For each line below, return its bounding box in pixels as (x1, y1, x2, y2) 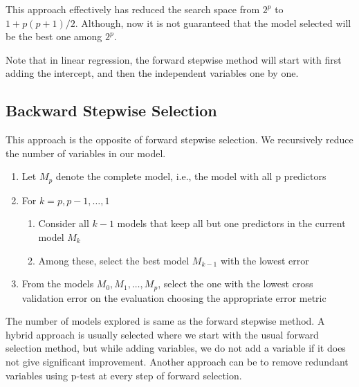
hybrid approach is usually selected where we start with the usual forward (6, 327, 319, 341)
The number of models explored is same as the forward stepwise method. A (6, 314, 325, 328)
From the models (21, 276, 94, 291)
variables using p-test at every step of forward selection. (6, 368, 242, 382)
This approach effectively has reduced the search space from (6, 2, 260, 16)
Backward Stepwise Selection (6, 100, 217, 121)
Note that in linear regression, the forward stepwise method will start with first (6, 52, 342, 66)
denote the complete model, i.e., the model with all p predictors (55, 169, 326, 183)
